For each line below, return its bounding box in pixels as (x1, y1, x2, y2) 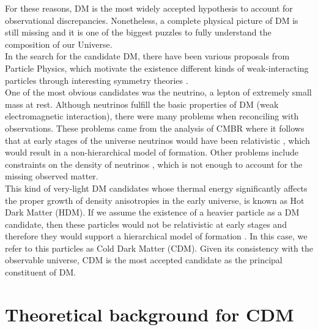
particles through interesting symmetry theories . (5, 73, 188, 86)
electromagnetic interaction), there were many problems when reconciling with (5, 110, 299, 122)
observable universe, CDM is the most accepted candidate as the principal (5, 253, 283, 266)
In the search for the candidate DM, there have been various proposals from (5, 50, 290, 62)
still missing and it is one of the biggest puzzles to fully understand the (5, 26, 272, 39)
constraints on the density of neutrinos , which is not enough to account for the (5, 157, 303, 170)
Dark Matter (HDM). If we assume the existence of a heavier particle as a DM (5, 206, 300, 219)
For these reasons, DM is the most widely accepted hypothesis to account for (5, 2, 293, 14)
